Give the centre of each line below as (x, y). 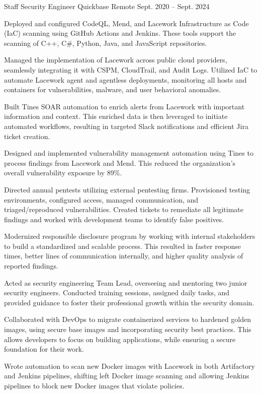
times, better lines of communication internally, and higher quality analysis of (124, 256)
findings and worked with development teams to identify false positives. (114, 219)
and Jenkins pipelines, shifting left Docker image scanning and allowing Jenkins (127, 376)
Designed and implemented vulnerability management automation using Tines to (129, 153)
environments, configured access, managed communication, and (101, 199)
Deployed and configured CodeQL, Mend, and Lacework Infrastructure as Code (126, 23)
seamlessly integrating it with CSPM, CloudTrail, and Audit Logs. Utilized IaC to (131, 69)
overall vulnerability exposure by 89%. (63, 173)
